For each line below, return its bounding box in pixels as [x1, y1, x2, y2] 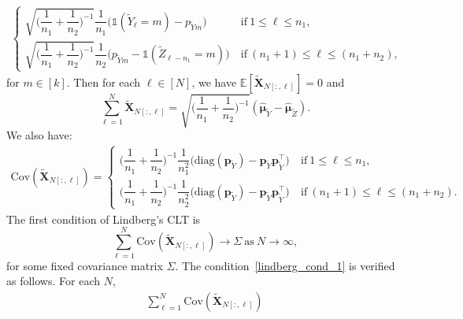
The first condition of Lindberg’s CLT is [6, 210, 201, 227]
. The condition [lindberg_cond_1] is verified [175, 257, 395, 273]
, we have [191, 73, 237, 90]
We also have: [6, 127, 72, 143]
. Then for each [66, 73, 141, 90]
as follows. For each [6, 273, 100, 289]
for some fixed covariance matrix [6, 257, 163, 273]
